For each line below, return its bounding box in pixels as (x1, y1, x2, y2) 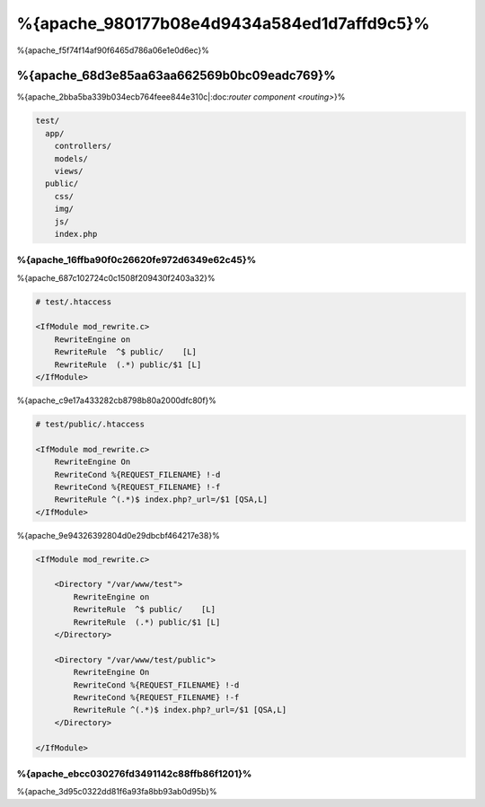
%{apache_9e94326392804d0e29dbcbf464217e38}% (16, 530, 220, 540)
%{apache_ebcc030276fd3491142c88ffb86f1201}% (16, 768, 252, 780)
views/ (54, 166, 84, 176)
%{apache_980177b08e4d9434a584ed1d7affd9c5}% (16, 13, 430, 33)
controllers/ (54, 141, 112, 152)
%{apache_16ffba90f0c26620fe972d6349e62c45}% (16, 254, 257, 267)
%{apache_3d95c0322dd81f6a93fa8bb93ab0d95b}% (16, 786, 217, 797)
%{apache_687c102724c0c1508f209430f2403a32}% (16, 272, 216, 283)
